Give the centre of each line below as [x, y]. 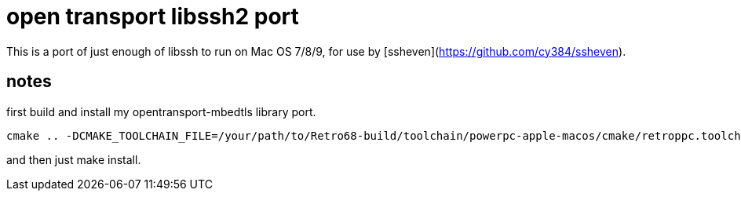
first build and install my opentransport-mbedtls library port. [161, 111]
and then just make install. [74, 159]
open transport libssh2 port [153, 16]
